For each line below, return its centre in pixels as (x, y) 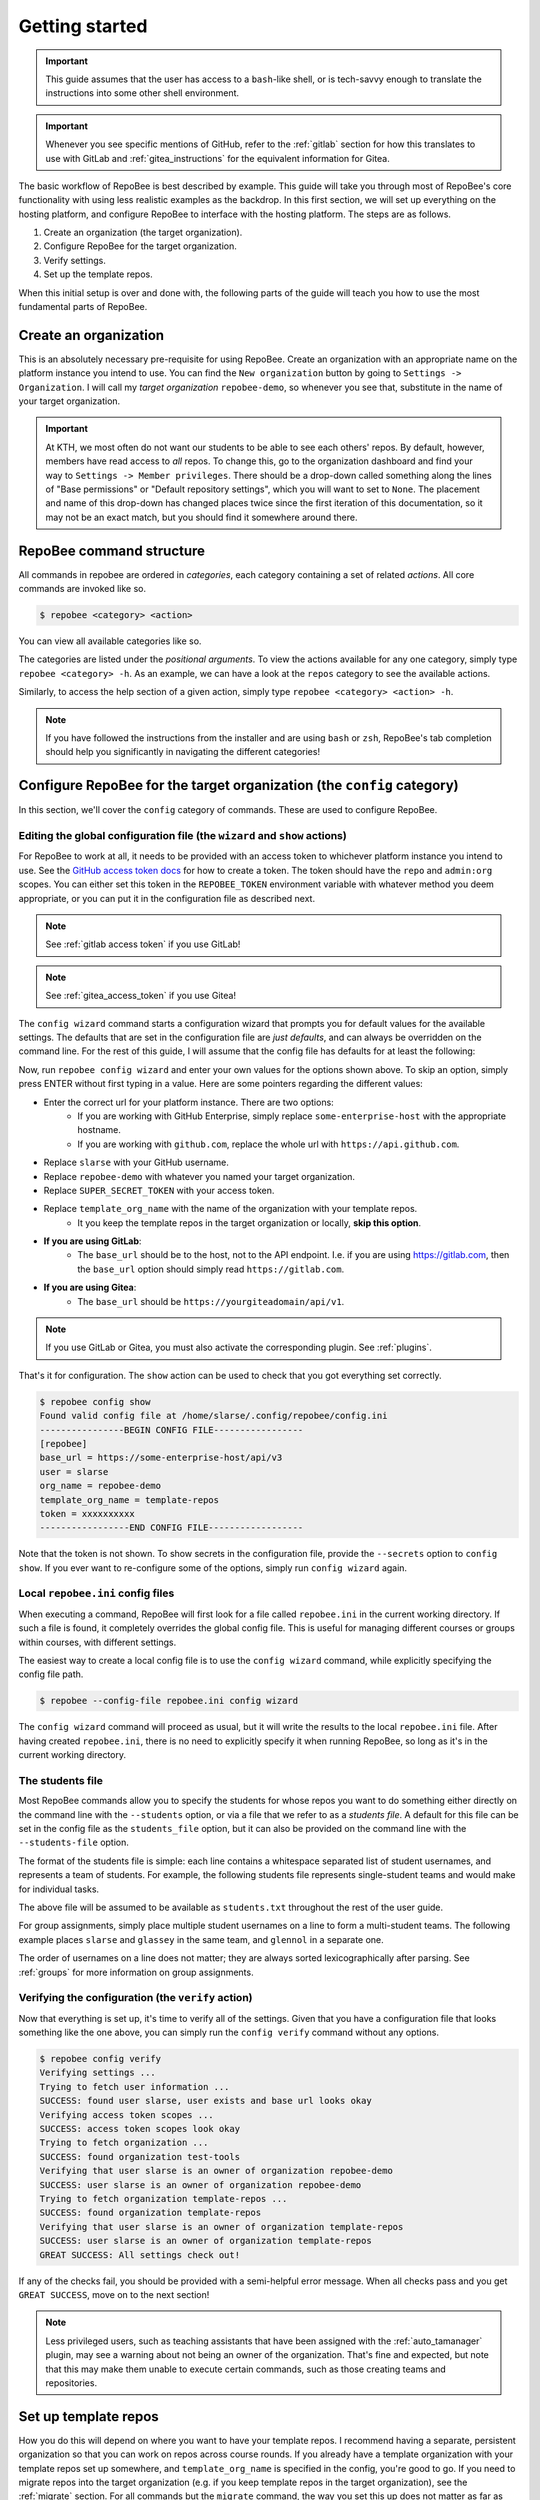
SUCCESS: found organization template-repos (150, 2213)
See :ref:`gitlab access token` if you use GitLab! (143, 944)
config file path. (51, 1674)
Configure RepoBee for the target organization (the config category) (238, 785)
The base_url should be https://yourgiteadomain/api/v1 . (211, 1301)
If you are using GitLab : (92, 1241)
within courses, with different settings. (97, 1642)
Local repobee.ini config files (96, 1593)
